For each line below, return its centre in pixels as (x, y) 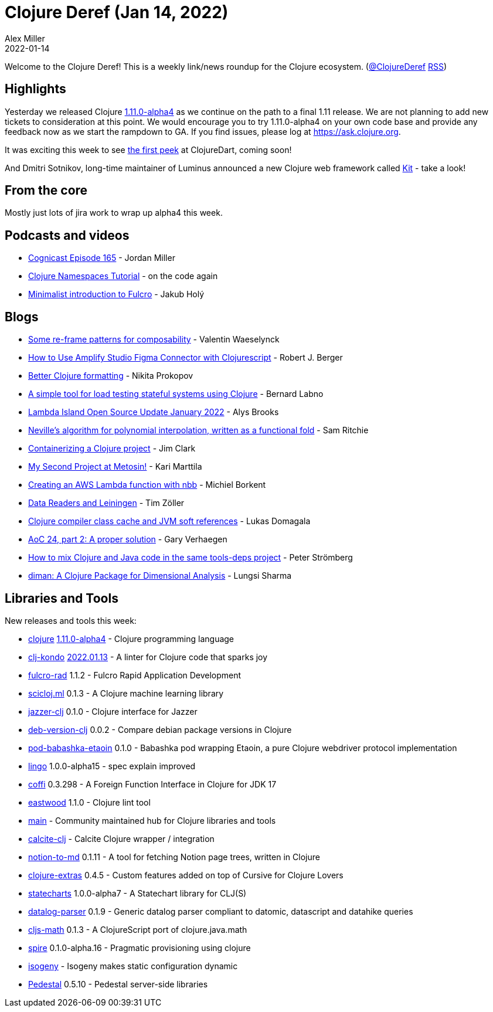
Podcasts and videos (67, 235)
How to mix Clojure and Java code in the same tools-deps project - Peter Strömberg (191, 558)
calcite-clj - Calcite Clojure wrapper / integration (121, 838)
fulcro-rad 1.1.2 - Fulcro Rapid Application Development (135, 675)
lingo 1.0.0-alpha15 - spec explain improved (112, 766)
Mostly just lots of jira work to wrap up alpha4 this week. (114, 213)
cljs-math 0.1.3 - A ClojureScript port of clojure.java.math (138, 929)
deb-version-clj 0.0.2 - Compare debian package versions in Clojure (160, 729)
